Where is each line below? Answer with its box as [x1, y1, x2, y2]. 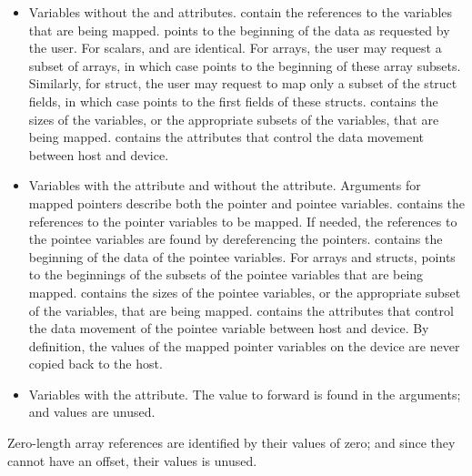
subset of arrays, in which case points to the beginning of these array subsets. [28, 56, 461, 75]
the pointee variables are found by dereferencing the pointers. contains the [28, 229, 443, 248]
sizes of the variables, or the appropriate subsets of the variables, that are [28, 109, 439, 128]
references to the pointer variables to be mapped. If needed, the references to [28, 211, 457, 230]
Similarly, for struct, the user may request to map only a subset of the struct [28, 74, 457, 93]
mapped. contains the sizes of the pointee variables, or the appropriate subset [28, 282, 461, 301]
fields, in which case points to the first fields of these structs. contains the [28, 91, 438, 110]
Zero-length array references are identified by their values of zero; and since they [7, 433, 456, 452]
